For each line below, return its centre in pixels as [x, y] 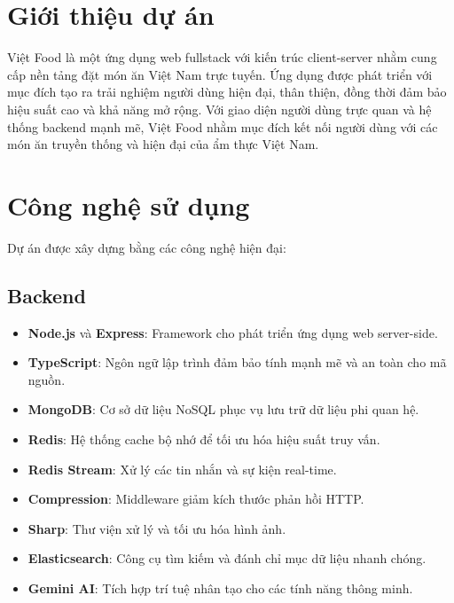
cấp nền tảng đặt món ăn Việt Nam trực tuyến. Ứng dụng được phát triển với [220, 74]
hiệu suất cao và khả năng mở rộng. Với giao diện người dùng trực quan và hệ [219, 109]
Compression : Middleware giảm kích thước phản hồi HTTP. [196, 499]
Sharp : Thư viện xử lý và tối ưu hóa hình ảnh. [157, 528]
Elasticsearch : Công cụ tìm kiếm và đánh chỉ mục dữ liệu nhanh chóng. [227, 558]
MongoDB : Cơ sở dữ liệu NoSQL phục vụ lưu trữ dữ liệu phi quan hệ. [223, 409]
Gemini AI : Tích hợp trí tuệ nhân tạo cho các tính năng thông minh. [220, 587]
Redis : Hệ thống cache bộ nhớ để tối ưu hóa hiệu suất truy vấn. [204, 439]
